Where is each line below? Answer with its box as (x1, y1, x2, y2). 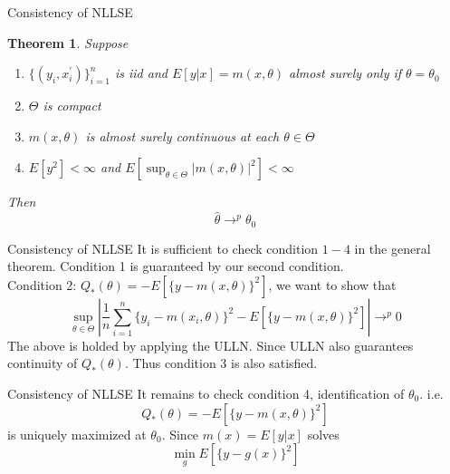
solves (307, 424, 340, 443)
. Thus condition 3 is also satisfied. (124, 353, 318, 372)
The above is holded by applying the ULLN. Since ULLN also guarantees (7, 335, 414, 354)
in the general (354, 238, 431, 257)
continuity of (7, 353, 78, 372)
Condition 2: (7, 275, 77, 294)
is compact (43, 96, 101, 115)
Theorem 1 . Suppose (7, 33, 129, 52)
